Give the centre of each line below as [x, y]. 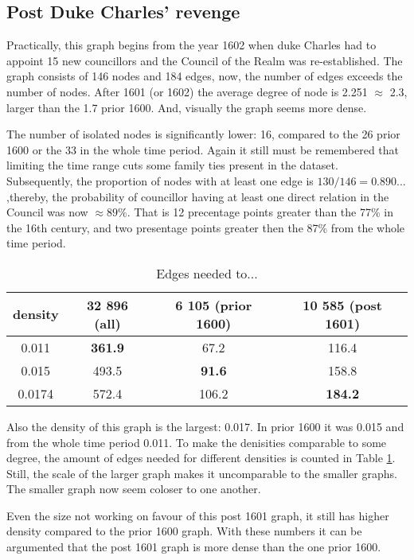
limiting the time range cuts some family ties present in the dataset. [172, 165]
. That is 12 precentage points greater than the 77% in [260, 212]
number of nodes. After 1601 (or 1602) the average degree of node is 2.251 [187, 91]
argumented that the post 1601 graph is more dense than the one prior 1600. [194, 547]
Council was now [47, 212]
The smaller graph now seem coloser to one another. [134, 489]
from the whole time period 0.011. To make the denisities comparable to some [197, 442]
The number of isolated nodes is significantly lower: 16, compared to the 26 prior [203, 134]
